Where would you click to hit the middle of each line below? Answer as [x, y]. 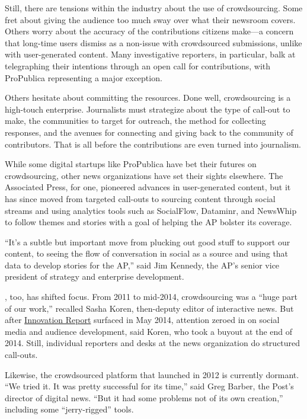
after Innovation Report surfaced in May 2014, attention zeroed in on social [142, 320]
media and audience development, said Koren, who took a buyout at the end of [149, 331]
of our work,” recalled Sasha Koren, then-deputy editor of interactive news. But [149, 308]
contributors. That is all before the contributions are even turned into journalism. [153, 144]
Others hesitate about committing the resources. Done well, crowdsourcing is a [148, 97]
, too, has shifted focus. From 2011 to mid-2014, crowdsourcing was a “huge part [151, 297]
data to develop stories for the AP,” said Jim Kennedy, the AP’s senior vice [142, 265]
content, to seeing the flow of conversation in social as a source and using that [147, 253]
